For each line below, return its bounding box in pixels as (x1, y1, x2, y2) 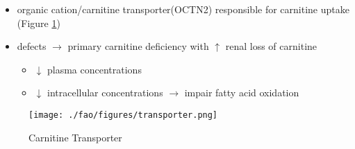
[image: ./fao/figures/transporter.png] (28, 109, 218, 120)
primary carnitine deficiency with (67, 39, 209, 53)
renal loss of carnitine (225, 39, 317, 53)
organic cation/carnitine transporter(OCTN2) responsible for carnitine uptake (17, 2, 349, 16)
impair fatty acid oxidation (184, 85, 299, 100)
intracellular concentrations (47, 85, 163, 100)
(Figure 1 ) (17, 15, 60, 30)
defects (17, 39, 47, 53)
